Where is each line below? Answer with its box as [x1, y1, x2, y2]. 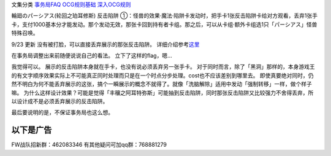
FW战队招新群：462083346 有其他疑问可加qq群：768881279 [11, 141, 167, 149]
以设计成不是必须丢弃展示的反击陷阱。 [11, 97, 108, 104]
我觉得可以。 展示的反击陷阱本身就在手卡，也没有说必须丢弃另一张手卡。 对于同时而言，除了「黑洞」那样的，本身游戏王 [11, 63, 315, 71]
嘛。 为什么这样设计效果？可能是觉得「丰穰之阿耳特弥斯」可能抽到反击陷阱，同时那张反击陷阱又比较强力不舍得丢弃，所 [11, 89, 314, 96]
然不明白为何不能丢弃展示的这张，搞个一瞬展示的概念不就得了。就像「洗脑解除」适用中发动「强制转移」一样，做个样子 [11, 80, 312, 88]
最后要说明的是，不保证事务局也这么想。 [11, 109, 113, 116]
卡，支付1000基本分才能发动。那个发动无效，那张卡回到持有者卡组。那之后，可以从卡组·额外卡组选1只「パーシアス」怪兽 [11, 20, 318, 28]
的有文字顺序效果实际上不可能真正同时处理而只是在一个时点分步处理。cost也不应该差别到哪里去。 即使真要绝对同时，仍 [11, 71, 314, 79]
